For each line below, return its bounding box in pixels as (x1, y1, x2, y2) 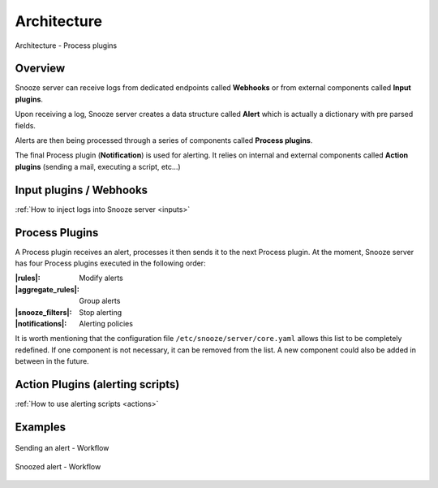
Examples (15, 420, 67, 434)
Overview (15, 62, 66, 76)
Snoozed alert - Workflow (15, 461, 101, 471)
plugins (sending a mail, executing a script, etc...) (15, 162, 182, 171)
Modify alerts (79, 273, 123, 283)
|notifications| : (15, 318, 67, 328)
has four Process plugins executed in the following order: (15, 258, 206, 268)
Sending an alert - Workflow (15, 443, 109, 453)
